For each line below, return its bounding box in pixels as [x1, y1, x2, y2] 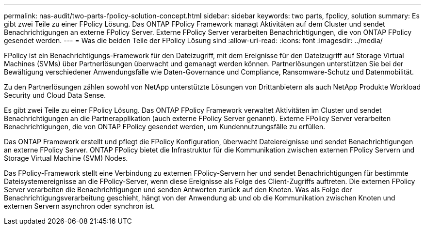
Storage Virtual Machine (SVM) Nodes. [4, 154, 128, 162]
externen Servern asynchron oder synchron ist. [4, 202, 155, 210]
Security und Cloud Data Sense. [4, 91, 106, 99]
